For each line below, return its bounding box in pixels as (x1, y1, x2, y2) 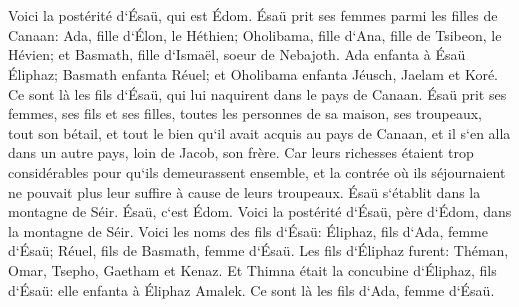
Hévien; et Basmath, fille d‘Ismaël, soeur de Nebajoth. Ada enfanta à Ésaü (8, 44, 466, 65)
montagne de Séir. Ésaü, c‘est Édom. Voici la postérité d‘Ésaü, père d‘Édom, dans (8, 201, 512, 222)
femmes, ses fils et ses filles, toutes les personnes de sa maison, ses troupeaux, (8, 103, 483, 124)
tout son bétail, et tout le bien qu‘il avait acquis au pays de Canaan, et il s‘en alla (8, 122, 511, 143)
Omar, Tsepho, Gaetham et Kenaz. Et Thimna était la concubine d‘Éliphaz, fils (8, 259, 497, 280)
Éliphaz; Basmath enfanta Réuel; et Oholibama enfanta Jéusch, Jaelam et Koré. (8, 63, 498, 84)
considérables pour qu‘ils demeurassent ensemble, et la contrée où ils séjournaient (8, 161, 506, 182)
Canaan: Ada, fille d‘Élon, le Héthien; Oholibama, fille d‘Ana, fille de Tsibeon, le (8, 24, 502, 45)
